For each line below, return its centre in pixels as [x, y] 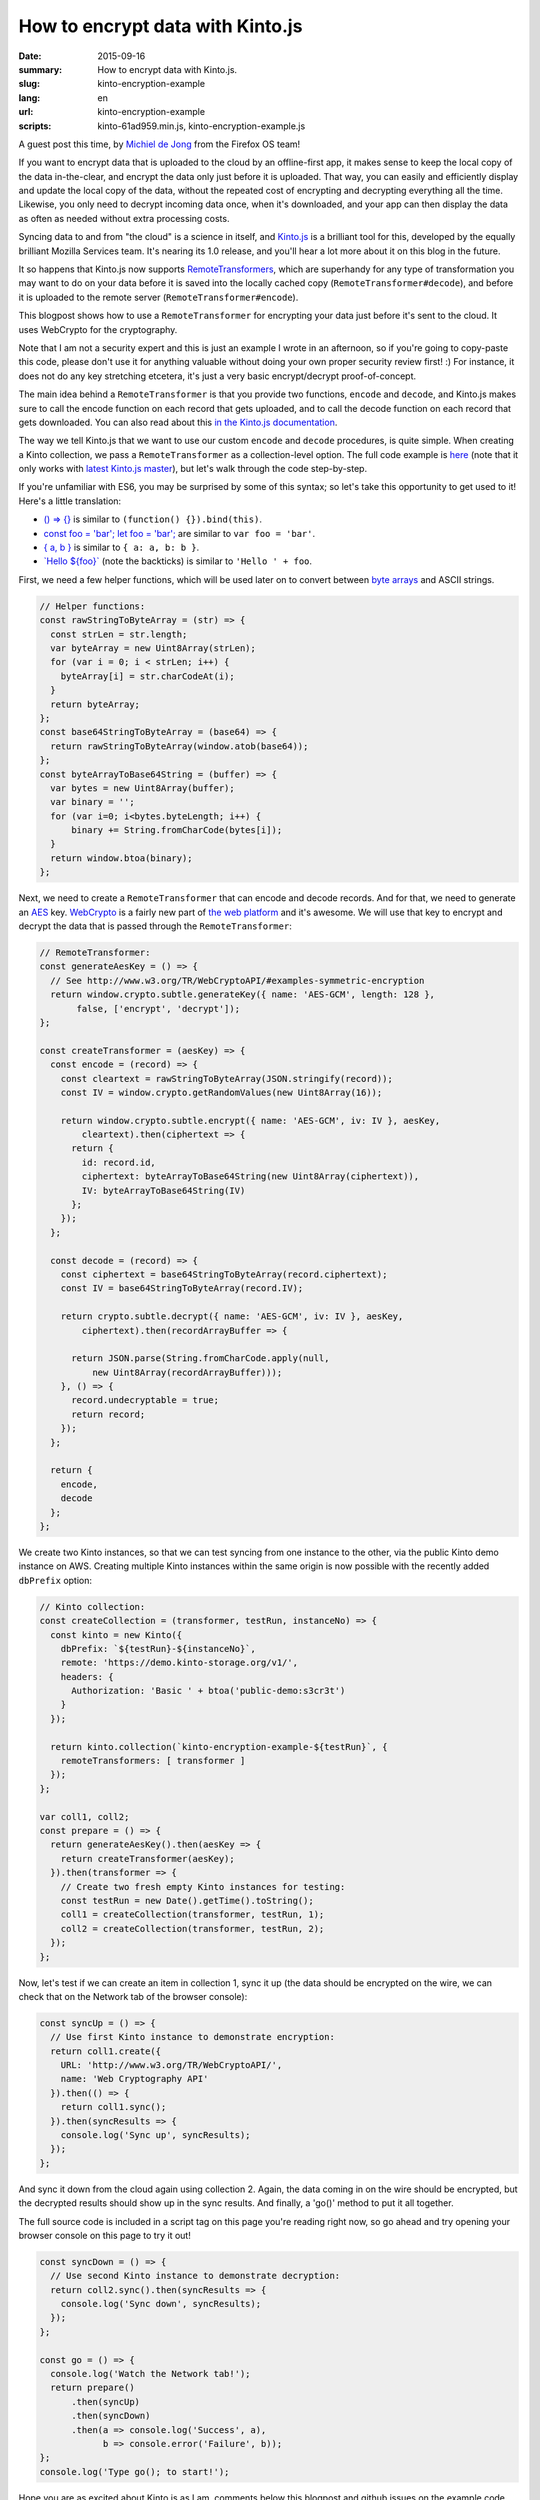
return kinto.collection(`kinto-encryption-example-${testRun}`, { [219, 1746]
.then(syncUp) [105, 2401]
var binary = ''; [92, 802]
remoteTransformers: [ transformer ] [153, 1761]
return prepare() [92, 2388]
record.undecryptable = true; [145, 1400]
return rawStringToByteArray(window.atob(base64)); [179, 746]
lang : [29, 97]
